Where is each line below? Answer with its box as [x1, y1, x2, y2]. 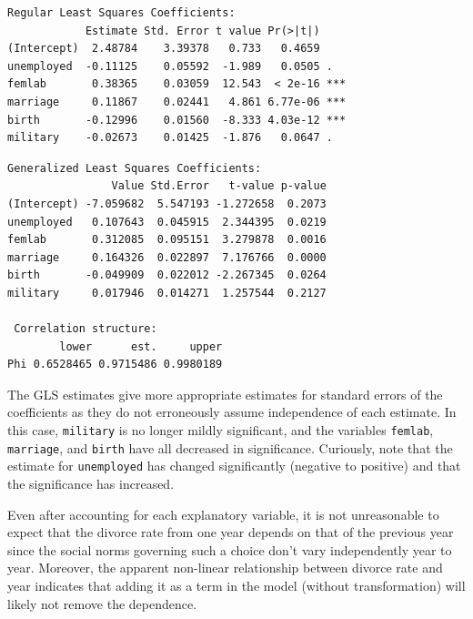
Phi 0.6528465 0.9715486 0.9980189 [7, 358, 223, 371]
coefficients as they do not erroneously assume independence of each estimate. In [7, 402, 457, 421]
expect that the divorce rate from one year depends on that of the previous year [7, 523, 454, 542]
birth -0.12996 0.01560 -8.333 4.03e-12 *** [7, 113, 347, 127]
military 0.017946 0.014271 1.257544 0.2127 [7, 286, 327, 299]
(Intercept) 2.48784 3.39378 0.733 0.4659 [7, 42, 320, 56]
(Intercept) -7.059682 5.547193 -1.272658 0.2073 [7, 197, 327, 210]
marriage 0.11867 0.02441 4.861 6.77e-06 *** [7, 95, 347, 108]
